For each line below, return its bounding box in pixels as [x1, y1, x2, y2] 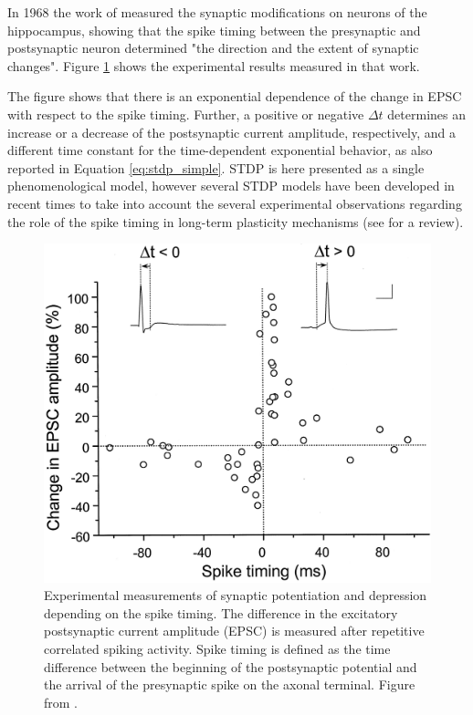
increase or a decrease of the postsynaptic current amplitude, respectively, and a [7, 122, 456, 141]
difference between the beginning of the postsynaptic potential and [44, 657, 417, 676]
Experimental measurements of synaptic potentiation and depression [44, 585, 427, 605]
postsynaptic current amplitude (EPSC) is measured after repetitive [44, 621, 425, 640]
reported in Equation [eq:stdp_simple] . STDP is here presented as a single [7, 158, 425, 177]
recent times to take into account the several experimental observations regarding [7, 193, 462, 212]
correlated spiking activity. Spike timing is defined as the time [44, 638, 391, 658]
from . [44, 692, 79, 711]
